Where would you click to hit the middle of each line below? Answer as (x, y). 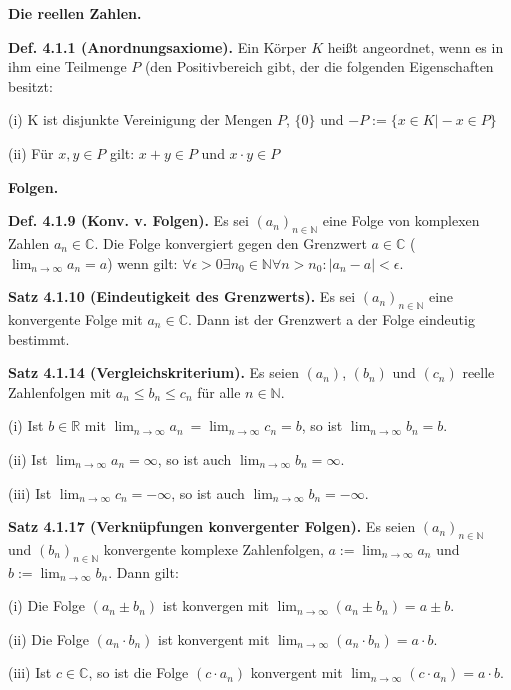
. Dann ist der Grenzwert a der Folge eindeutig (331, 318)
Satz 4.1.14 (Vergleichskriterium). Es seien (153, 372)
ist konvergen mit (215, 605)
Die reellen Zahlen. (75, 13)
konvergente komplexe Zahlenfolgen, (213, 548)
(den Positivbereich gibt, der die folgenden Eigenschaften (319, 66)
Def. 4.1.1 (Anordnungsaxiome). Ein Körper (157, 46)
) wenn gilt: (142, 262)
